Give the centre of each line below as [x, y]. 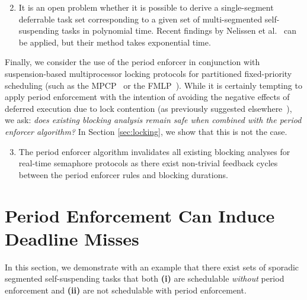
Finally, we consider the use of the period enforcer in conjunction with [132, 62]
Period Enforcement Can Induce [140, 215]
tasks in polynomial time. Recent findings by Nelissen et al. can [179, 30]
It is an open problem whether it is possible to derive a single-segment [146, 7]
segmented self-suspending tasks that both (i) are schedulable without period [145, 278]
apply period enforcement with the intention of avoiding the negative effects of [147, 97]
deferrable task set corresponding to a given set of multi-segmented [140, 19]
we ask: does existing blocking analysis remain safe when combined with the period [153, 120]
